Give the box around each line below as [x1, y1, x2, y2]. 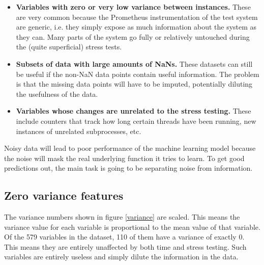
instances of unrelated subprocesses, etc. [16, 125, 141, 136]
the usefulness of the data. [16, 88, 98, 99]
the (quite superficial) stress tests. [16, 41, 122, 52]
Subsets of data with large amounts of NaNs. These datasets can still [16, 58, 253, 69]
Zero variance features [4, 188, 124, 203]
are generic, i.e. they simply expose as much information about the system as [16, 21, 257, 32]
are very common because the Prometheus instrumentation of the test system [16, 11, 258, 22]
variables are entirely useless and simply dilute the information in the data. [4, 251, 239, 262]
